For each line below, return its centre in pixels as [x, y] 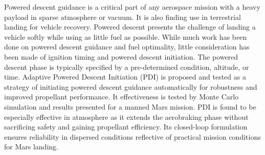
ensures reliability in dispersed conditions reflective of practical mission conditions [132, 136]
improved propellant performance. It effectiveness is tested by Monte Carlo [122, 97]
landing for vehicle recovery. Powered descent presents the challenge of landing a [130, 27]
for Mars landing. [31, 147]
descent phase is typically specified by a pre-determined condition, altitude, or [127, 67]
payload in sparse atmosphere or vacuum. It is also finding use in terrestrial [123, 17]
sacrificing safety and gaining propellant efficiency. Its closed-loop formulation [126, 127]
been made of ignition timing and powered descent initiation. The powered [121, 56]
